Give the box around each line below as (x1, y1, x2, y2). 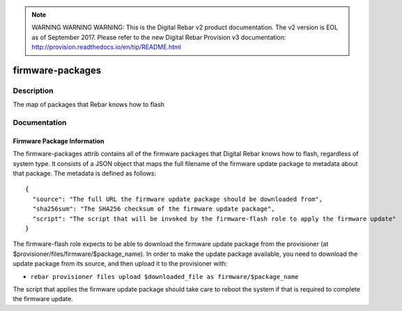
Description (13, 86, 54, 96)
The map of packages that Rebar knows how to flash (13, 100, 165, 109)
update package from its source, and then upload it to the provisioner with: (13, 259, 228, 268)
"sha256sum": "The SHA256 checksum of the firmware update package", (32, 205, 275, 213)
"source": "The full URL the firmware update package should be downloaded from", (32, 195, 323, 203)
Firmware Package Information (13, 137, 105, 145)
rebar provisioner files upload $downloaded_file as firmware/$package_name (30, 273, 299, 280)
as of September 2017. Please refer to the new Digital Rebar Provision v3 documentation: (31, 33, 286, 41)
